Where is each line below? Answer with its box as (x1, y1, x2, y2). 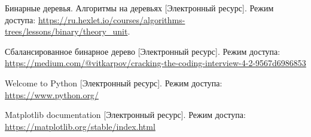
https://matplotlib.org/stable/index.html (5, 120, 155, 132)
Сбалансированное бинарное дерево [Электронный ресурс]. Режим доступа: (5, 45, 280, 57)
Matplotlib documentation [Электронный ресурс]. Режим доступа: (5, 108, 246, 121)
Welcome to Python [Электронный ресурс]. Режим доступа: (5, 76, 222, 89)
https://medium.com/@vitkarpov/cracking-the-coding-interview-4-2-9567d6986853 (5, 57, 306, 69)
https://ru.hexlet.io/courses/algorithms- (38, 13, 185, 26)
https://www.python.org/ (5, 88, 99, 101)
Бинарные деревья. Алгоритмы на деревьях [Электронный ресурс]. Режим (5, 2, 274, 14)
